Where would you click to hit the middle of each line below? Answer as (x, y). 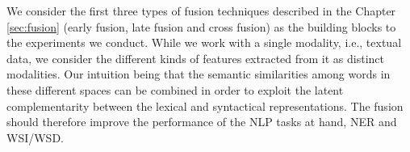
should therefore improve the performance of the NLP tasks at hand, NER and (202, 122)
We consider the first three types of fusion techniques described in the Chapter (201, 11)
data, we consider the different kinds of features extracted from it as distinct (196, 58)
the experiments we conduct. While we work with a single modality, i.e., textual (204, 42)
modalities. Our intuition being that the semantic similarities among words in (199, 74)
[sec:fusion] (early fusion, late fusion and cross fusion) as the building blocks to (201, 26)
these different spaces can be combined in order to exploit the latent (175, 89)
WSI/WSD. (35, 137)
